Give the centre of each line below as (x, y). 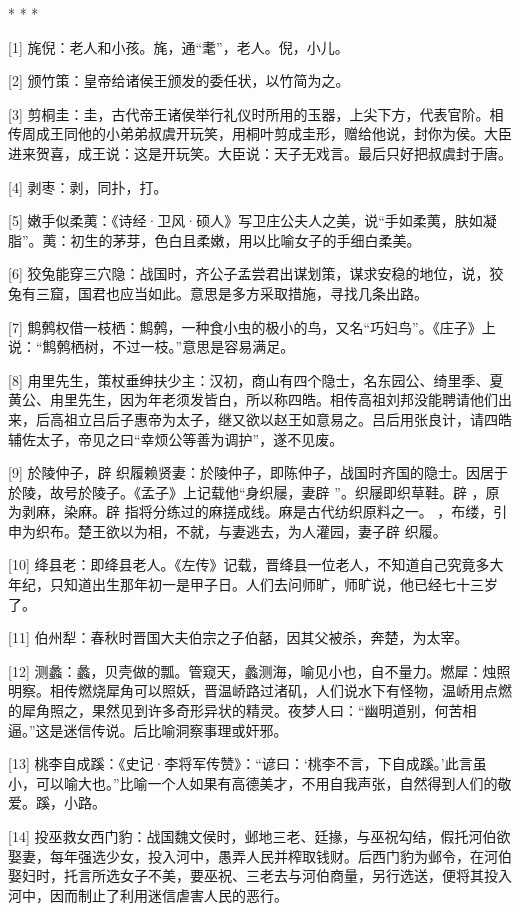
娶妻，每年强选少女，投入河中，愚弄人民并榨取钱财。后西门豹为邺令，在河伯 (260, 855)
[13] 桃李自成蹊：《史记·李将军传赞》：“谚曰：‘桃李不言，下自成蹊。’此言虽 (247, 763)
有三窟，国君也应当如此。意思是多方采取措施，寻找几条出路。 (224, 292)
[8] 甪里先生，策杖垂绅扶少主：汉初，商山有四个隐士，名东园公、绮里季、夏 (256, 379)
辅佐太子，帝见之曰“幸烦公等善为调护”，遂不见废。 (176, 438)
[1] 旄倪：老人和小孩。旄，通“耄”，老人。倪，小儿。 (178, 46)
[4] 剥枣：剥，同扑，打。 (88, 186)
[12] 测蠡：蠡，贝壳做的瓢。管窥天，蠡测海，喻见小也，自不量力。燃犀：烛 (252, 670)
